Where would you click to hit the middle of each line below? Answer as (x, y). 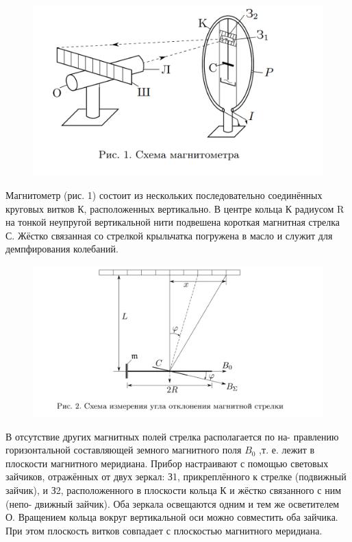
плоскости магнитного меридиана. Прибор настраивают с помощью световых (167, 463)
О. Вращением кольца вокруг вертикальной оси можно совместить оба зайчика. (172, 517)
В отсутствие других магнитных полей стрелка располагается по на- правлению (172, 436)
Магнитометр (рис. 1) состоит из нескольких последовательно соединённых (164, 195)
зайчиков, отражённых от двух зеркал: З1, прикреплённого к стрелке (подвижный (176, 476)
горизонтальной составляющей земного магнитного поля (124, 450)
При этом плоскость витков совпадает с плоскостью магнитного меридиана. (164, 530)
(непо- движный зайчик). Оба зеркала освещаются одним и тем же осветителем (173, 503)
